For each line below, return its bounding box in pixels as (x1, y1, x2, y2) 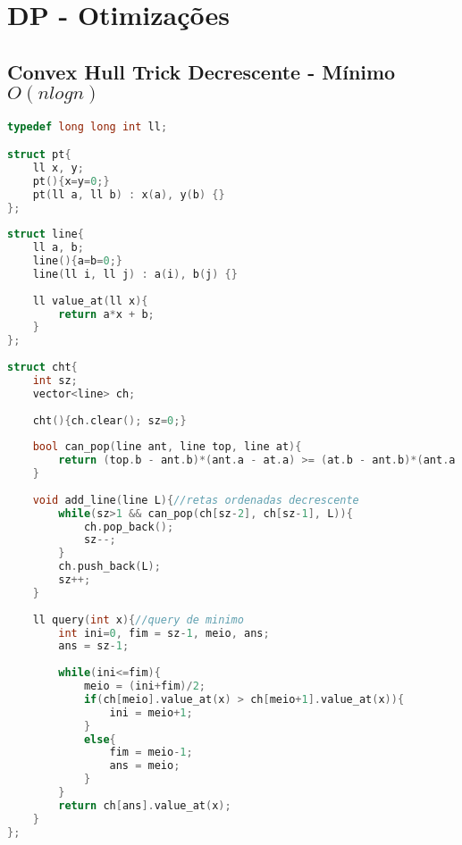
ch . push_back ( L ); (58, 560, 161, 573)
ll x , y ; (32, 161, 84, 174)
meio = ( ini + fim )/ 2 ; (83, 680, 206, 693)
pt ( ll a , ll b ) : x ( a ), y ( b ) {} (32, 188, 225, 201)
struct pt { (7, 148, 71, 162)
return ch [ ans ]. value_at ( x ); (58, 799, 231, 812)
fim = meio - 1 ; (109, 746, 193, 759)
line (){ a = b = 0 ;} (32, 255, 122, 268)
